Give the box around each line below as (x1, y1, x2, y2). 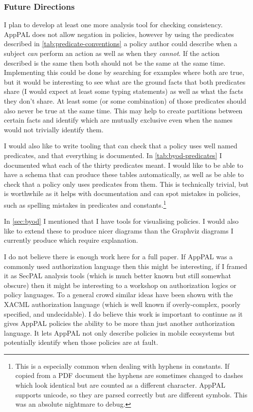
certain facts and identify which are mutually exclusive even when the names (4, 115, 233, 125)
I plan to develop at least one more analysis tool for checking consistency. (4, 19, 223, 30)
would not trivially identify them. (4, 124, 104, 134)
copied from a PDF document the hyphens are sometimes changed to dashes (15, 370, 243, 380)
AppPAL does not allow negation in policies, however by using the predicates (4, 29, 234, 39)
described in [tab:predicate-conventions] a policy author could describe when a (4, 38, 237, 49)
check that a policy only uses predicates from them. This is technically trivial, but (4, 179, 249, 189)
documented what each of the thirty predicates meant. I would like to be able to (4, 160, 243, 170)
